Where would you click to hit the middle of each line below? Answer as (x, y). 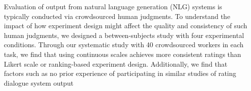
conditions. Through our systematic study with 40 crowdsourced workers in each (124, 45)
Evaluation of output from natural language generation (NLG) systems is (113, 6)
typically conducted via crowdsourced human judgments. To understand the (117, 16)
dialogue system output (39, 82)
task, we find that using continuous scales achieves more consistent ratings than (123, 54)
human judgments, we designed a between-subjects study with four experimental (124, 35)
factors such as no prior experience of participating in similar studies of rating (120, 73)
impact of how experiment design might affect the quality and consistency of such (126, 26)
